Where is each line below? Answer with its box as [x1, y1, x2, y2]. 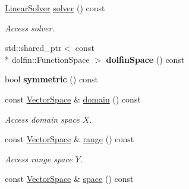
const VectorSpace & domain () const [5, 92, 141, 105]
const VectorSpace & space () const [5, 172, 134, 185]
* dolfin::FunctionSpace [5, 53, 90, 65]
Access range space [5, 152, 73, 165]
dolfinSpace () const [106, 53, 185, 65]
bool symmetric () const [5, 73, 98, 85]
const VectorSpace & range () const [5, 133, 134, 145]
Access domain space [5, 113, 80, 125]
